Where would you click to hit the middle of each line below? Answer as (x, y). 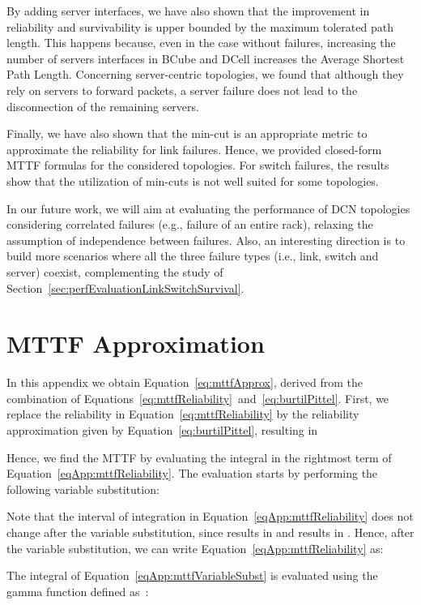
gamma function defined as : (78, 591)
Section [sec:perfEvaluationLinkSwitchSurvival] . (125, 287)
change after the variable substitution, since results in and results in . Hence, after (210, 532)
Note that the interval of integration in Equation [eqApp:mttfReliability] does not (210, 516)
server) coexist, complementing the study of (115, 271)
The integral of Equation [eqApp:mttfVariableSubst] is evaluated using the (192, 575)
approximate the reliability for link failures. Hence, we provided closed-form (194, 149)
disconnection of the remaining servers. (103, 106)
